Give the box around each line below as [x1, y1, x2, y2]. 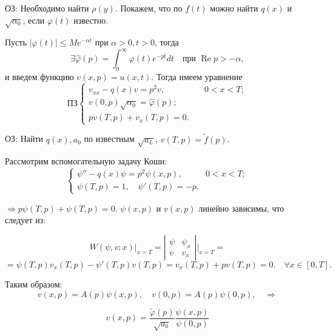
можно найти [210, 2, 258, 14]
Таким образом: [5, 277, 62, 290]
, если [22, 13, 45, 26]
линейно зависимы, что [198, 201, 284, 214]
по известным [84, 132, 135, 145]
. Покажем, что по [115, 2, 183, 14]
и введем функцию [5, 70, 74, 83]
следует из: [5, 213, 46, 226]
